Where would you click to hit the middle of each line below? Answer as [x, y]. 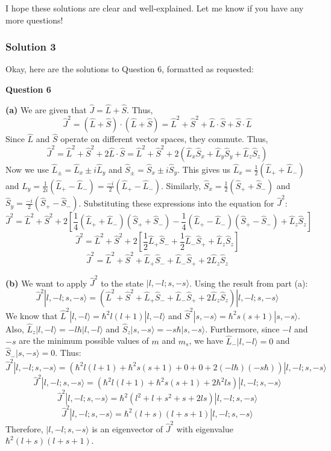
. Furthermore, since [242, 328]
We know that [32, 315]
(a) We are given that [46, 109]
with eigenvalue [205, 428]
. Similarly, [181, 185]
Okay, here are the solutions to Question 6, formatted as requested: [130, 69]
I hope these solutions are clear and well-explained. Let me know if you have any [155, 8]
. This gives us [204, 169]
